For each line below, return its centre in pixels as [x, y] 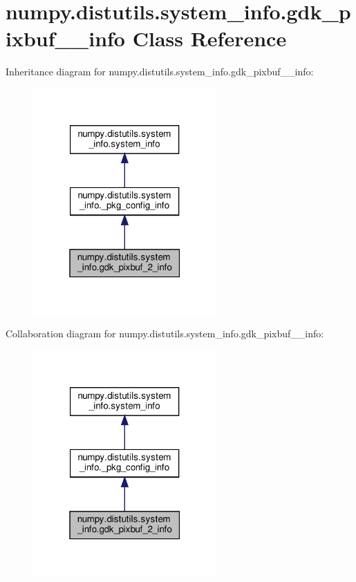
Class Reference [209, 38]
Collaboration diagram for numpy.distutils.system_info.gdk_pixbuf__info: [165, 334]
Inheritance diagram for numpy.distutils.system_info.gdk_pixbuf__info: [160, 72]
